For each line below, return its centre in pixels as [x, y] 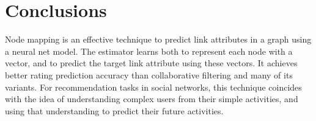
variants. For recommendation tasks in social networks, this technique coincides [153, 87]
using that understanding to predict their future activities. [114, 110]
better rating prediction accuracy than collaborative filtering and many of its [149, 74]
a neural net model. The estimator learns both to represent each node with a [149, 51]
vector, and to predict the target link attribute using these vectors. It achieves [151, 63]
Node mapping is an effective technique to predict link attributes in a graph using [158, 39]
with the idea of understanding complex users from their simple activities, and [152, 99]
